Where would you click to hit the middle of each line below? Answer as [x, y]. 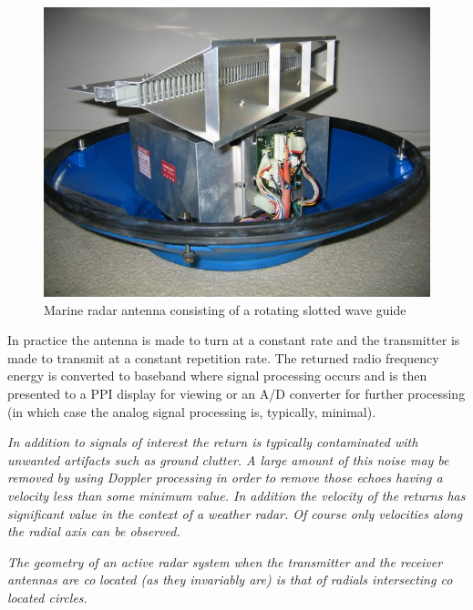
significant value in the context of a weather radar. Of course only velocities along [235, 513]
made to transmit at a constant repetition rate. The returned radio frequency [223, 357]
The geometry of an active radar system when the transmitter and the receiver [225, 561]
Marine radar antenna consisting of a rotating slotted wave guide [225, 309]
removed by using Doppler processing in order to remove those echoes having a [225, 478]
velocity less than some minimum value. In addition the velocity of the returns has [236, 495]
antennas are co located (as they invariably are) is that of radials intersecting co [230, 579]
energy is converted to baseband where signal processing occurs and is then [217, 376]
